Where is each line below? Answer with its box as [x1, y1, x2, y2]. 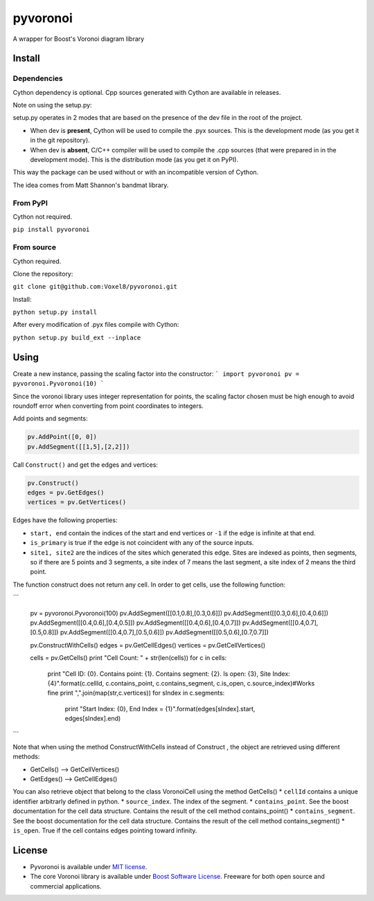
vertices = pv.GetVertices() [27, 499, 127, 506]
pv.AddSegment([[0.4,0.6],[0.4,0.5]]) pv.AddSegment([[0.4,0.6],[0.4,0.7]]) [30, 618, 242, 627]
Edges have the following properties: [12, 516, 118, 524]
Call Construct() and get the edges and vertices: [12, 461, 159, 469]
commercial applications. [30, 882, 102, 890]
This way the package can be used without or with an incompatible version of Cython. [12, 168, 259, 177]
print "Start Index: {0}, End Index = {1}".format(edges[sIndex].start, [64, 704, 256, 713]
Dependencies [12, 73, 64, 83]
